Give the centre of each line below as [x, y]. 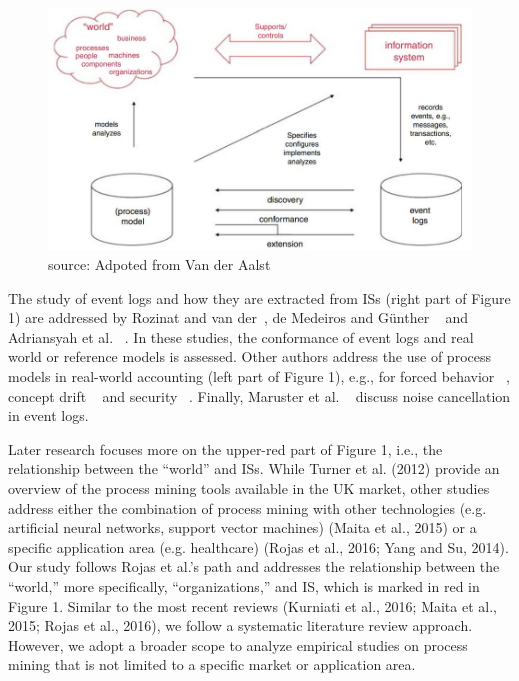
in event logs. [48, 415]
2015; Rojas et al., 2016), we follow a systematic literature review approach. [240, 625]
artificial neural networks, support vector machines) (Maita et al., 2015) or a [242, 527]
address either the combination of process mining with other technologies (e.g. [247, 507]
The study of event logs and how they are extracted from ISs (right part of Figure [259, 297]
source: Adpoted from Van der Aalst [159, 264]
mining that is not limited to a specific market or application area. [212, 664]
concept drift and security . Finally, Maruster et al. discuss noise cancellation [259, 395]
